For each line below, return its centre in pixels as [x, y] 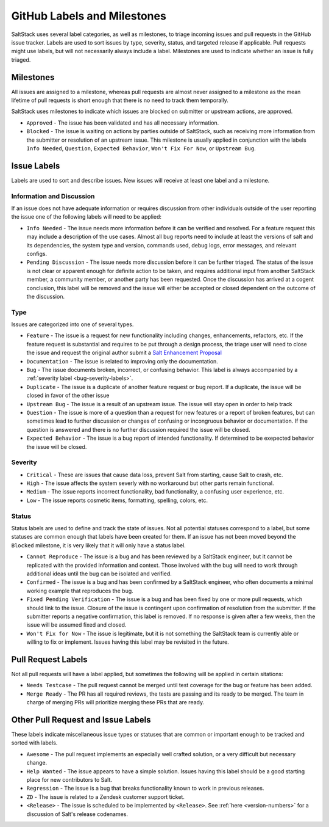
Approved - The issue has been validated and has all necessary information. [123, 123]
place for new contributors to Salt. [69, 780]
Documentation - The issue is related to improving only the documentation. [122, 361]
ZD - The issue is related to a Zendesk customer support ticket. [106, 796]
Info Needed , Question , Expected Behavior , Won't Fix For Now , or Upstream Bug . [141, 148]
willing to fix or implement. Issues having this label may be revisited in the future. [128, 642]
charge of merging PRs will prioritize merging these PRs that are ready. [115, 702]
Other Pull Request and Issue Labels [81, 720]
